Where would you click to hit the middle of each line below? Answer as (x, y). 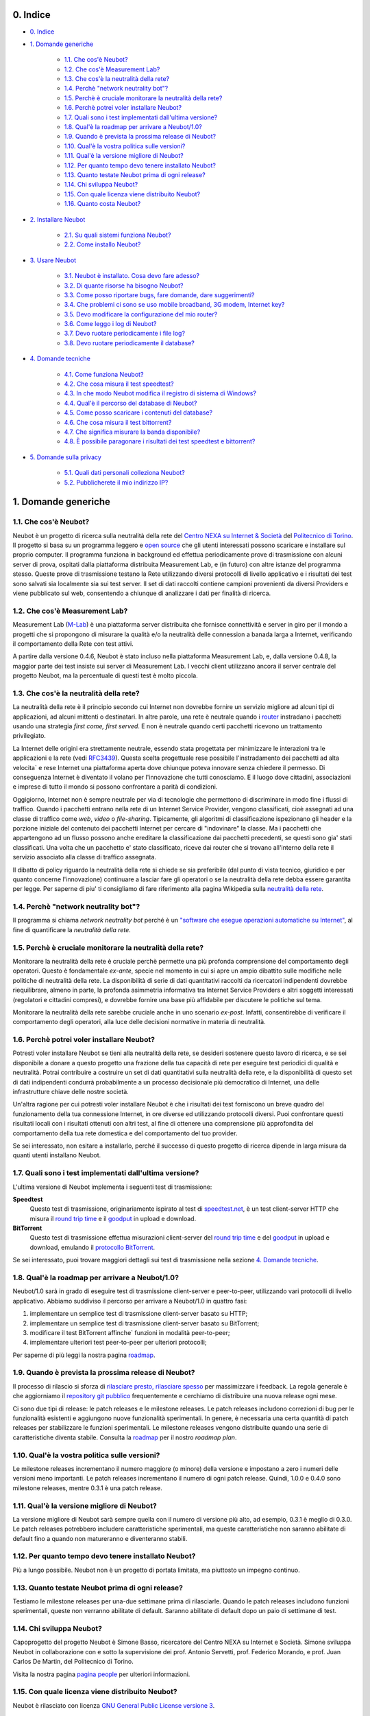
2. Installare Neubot (58, 219)
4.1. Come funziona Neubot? (104, 374)
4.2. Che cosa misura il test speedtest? (119, 384)
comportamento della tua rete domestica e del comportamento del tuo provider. (125, 1133)
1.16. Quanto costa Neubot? (102, 204)
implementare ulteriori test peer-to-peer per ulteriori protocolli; (118, 1343)
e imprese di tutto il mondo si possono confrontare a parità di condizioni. (115, 787)
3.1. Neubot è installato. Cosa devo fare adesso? (132, 276)
